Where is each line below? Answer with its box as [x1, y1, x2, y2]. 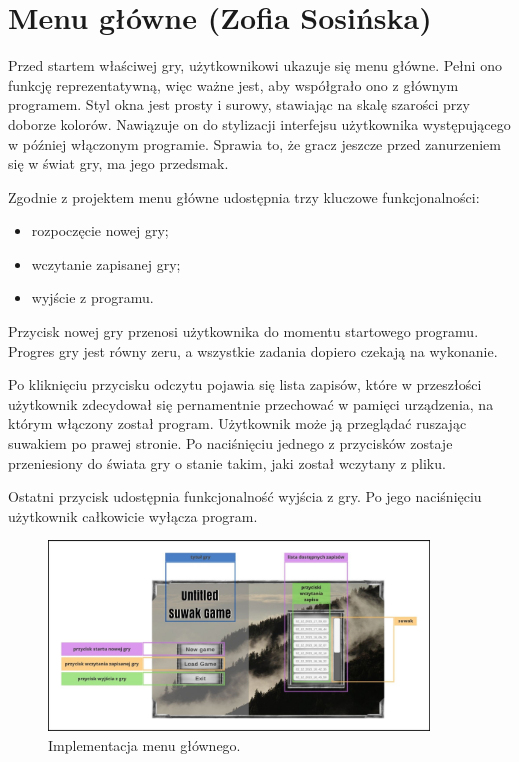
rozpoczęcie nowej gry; [31, 220, 169, 241]
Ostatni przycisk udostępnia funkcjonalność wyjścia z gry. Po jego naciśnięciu [8, 486, 482, 507]
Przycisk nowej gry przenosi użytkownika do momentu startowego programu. [8, 321, 479, 342]
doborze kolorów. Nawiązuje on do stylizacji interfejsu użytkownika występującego [8, 113, 511, 134]
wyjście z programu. [31, 287, 154, 308]
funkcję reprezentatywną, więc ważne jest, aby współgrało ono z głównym [8, 74, 459, 95]
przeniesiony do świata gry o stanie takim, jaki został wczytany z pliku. [8, 452, 446, 473]
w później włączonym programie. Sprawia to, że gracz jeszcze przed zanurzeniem [8, 133, 501, 154]
